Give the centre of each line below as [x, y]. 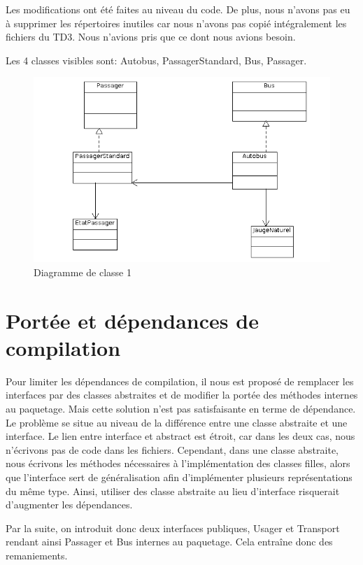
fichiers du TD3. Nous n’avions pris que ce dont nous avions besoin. [151, 37]
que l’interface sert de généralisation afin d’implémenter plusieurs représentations [179, 477]
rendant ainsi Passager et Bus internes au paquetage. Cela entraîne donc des [169, 542]
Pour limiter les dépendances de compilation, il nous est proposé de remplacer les [180, 381]
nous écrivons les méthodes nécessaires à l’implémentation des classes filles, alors [178, 463]
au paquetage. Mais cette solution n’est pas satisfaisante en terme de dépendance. [181, 409]
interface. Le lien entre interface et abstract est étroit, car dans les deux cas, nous [180, 436]
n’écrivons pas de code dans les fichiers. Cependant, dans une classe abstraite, [172, 449]
